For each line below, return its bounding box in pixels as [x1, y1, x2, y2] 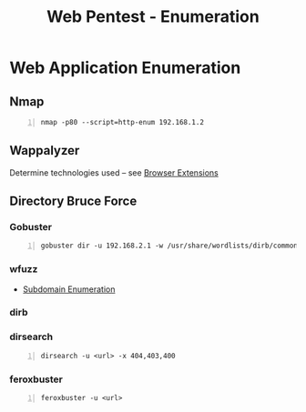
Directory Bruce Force [9, 194, 138, 209]
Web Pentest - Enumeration [46, 6, 260, 27]
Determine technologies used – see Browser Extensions [9, 166, 219, 178]
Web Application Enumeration [9, 57, 241, 78]
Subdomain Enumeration [22, 284, 116, 295]
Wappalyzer [9, 143, 80, 158]
